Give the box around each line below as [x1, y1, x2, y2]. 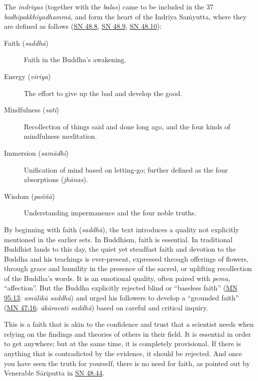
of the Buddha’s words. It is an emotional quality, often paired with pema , [4, 273, 230, 283]
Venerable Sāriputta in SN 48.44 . [4, 368, 104, 378]
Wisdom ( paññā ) [4, 190, 55, 201]
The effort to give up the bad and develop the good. [24, 88, 182, 98]
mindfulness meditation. [24, 131, 97, 141]
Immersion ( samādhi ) [4, 147, 69, 158]
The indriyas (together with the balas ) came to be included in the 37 [4, 1, 214, 11]
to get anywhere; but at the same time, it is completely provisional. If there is [4, 338, 241, 349]
